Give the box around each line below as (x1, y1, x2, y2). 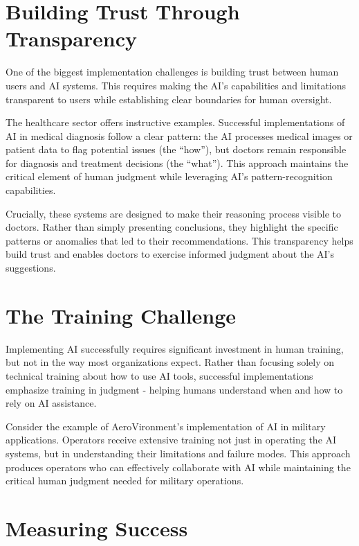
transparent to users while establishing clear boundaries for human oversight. (6, 91, 332, 106)
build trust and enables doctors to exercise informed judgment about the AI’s (6, 247, 335, 261)
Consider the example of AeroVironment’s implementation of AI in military (6, 419, 326, 433)
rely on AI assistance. (6, 396, 97, 410)
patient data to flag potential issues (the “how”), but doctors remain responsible (6, 142, 347, 157)
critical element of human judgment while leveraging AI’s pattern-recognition (6, 169, 333, 184)
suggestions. (6, 261, 56, 275)
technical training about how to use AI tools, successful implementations (6, 368, 313, 382)
